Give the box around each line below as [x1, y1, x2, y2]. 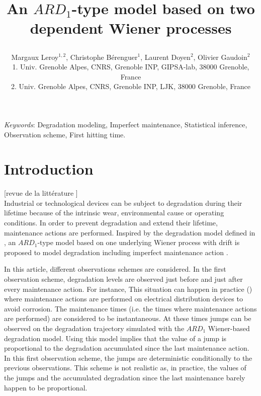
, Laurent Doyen [140, 51, 191, 62]
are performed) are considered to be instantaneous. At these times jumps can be [4, 313, 251, 324]
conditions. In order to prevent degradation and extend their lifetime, [4, 217, 218, 228]
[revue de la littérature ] [4, 188, 78, 198]
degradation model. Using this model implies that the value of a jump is [4, 333, 227, 343]
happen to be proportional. [4, 382, 88, 392]
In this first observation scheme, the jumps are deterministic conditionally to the [4, 352, 252, 363]
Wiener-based [208, 323, 250, 333]
